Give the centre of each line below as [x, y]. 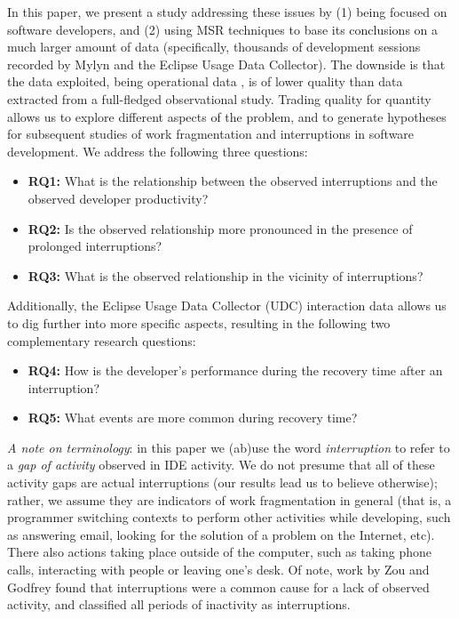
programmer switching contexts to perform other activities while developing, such [229, 517]
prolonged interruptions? [95, 246]
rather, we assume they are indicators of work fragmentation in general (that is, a [229, 499]
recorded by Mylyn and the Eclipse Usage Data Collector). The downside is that [226, 64]
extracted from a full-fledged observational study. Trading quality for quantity [219, 98]
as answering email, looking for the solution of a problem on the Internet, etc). [221, 534]
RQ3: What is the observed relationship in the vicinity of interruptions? [226, 275]
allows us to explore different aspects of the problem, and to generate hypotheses [227, 116]
